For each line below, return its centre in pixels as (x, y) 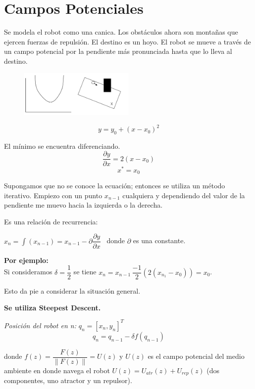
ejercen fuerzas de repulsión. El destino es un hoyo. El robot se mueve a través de (127, 41)
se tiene (85, 272)
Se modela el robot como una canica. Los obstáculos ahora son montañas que (121, 32)
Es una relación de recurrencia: (51, 221)
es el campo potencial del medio (196, 356)
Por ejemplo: (26, 260)
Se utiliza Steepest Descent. (52, 307)
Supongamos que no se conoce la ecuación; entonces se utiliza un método (115, 186)
